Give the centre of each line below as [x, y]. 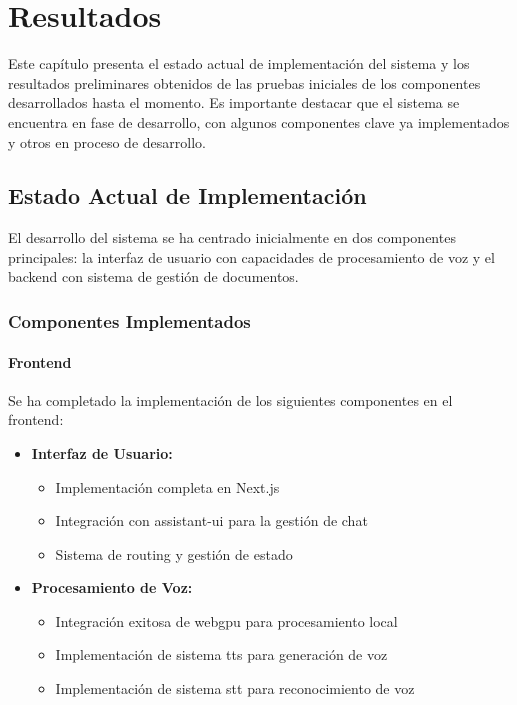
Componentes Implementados [129, 321]
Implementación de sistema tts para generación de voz [221, 654]
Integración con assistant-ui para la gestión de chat [211, 520]
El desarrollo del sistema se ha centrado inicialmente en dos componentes [232, 237]
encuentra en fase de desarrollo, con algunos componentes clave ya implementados [259, 121]
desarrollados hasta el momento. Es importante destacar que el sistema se [234, 102]
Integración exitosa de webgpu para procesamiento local [226, 620]
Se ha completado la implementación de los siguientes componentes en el [230, 399]
